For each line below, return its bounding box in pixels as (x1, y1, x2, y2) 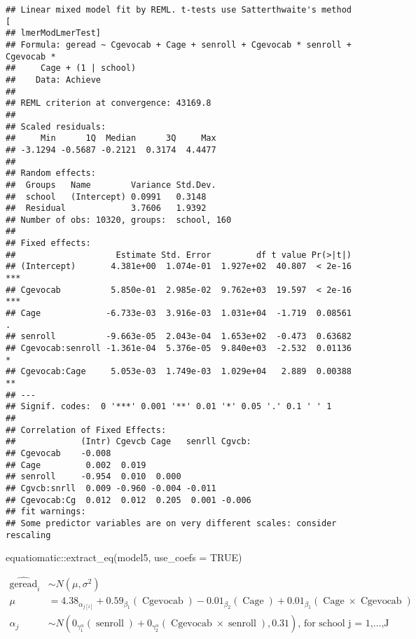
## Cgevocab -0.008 (6, 448, 111, 458)
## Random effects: (6, 168, 96, 179)
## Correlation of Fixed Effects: (6, 425, 167, 435)
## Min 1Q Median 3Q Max (6, 133, 216, 144)
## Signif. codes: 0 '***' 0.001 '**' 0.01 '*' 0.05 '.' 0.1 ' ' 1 (6, 401, 332, 412)
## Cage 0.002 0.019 (6, 460, 146, 470)
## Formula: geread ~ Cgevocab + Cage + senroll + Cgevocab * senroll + (6, 39, 352, 50)
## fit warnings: (6, 507, 86, 517)
